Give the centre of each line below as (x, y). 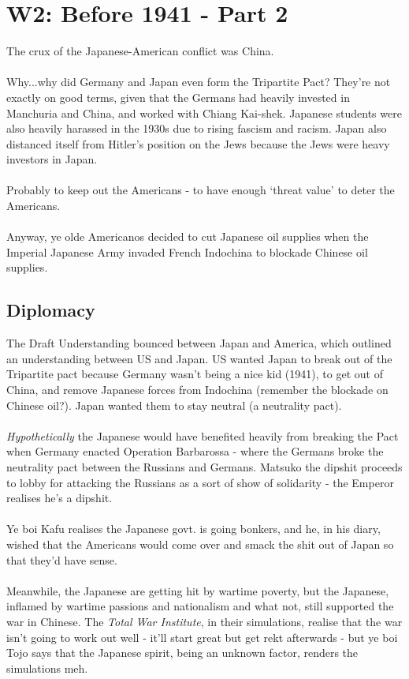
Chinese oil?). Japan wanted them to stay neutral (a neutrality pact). (174, 405)
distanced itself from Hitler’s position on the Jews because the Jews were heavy (198, 143)
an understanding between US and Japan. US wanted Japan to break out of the (199, 358)
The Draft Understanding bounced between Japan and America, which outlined (199, 343)
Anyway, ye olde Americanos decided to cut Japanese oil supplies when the (188, 236)
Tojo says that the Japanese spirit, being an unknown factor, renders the (182, 653)
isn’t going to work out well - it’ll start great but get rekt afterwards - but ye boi (202, 637)
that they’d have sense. (62, 559)
